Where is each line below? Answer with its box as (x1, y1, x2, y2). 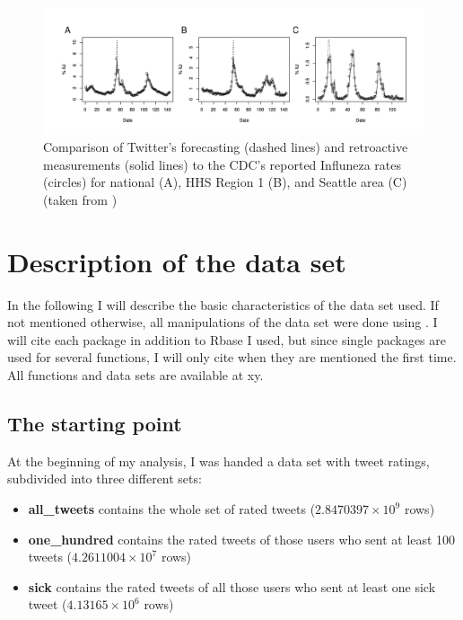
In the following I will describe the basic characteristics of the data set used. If (7, 295, 439, 314)
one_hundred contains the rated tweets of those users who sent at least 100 (28, 529, 456, 548)
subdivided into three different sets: (7, 469, 202, 488)
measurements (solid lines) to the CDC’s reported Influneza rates (43, 155, 401, 173)
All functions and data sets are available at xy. (7, 366, 264, 385)
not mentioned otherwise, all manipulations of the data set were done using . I (7, 313, 438, 332)
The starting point (7, 410, 182, 438)
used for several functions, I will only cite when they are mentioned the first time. (7, 348, 457, 367)
